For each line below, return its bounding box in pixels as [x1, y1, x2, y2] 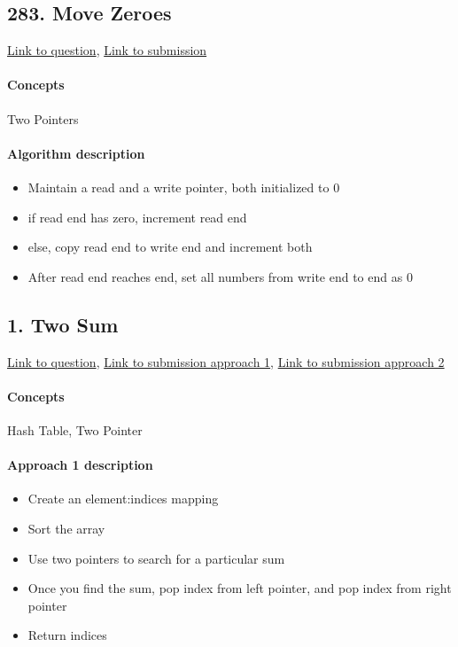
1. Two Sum [7, 310, 119, 338]
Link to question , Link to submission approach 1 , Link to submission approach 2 [7, 352, 445, 370]
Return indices [27, 626, 107, 644]
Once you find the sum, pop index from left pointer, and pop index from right [27, 579, 452, 597]
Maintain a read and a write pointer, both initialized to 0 [27, 177, 340, 196]
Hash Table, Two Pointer [7, 420, 143, 439]
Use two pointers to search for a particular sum [27, 549, 285, 567]
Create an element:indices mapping [27, 489, 219, 508]
